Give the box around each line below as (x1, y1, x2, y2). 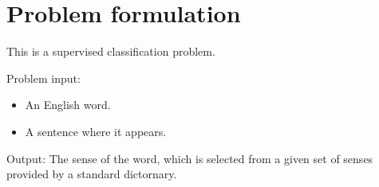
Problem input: (6, 69, 81, 86)
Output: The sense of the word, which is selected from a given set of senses (6, 150, 373, 166)
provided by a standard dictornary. (6, 166, 177, 182)
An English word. (25, 96, 111, 113)
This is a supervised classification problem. (6, 43, 215, 60)
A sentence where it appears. (25, 123, 167, 139)
